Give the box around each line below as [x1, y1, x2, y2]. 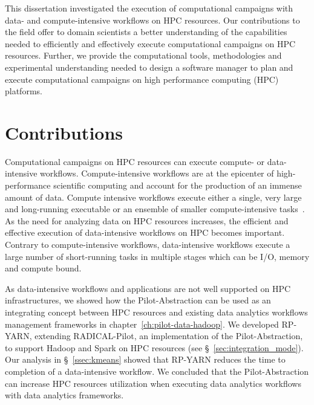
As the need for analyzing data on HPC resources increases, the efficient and [5, 214, 289, 227]
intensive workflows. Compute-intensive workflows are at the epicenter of [5, 167, 274, 180]
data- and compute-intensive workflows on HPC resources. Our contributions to [5, 13, 300, 26]
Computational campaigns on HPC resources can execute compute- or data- [5, 155, 287, 167]
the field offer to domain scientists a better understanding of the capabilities [5, 25, 287, 38]
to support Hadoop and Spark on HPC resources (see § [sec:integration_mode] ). [5, 341, 304, 354]
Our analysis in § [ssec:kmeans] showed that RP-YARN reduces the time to [5, 353, 286, 366]
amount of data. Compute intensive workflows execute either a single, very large [5, 190, 302, 203]
